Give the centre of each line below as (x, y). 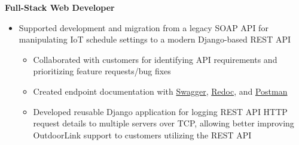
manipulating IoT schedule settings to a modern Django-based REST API (155, 39)
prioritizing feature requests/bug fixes (102, 71)
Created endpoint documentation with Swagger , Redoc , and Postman (160, 91)
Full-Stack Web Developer (60, 7)
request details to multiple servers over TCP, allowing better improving (164, 123)
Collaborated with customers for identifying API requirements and (155, 59)
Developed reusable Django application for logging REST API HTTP (160, 111)
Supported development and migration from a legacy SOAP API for (144, 27)
